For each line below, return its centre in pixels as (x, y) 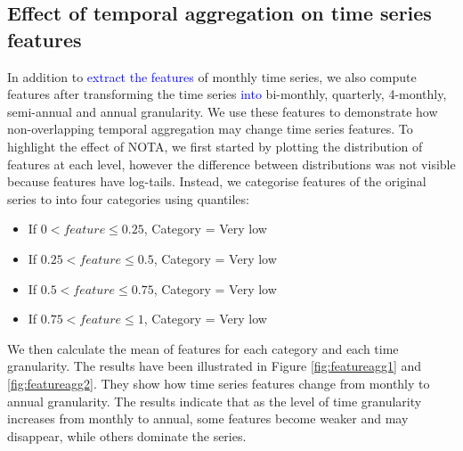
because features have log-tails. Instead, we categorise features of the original (217, 181)
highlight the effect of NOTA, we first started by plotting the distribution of (215, 146)
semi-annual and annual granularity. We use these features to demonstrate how (223, 111)
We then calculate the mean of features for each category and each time (203, 348)
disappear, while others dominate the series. (127, 435)
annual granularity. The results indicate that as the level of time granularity (215, 401)
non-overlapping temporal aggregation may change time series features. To (210, 129)
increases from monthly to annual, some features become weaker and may (208, 418)
